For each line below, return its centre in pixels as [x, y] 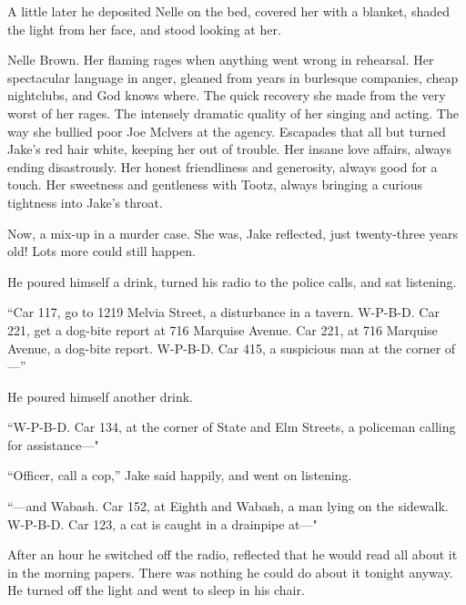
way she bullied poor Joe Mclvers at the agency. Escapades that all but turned [227, 131]
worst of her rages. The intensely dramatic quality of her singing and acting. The [233, 113]
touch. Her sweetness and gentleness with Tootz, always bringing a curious [215, 185]
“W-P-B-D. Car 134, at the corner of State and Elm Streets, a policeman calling [232, 427]
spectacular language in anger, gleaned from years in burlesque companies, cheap [233, 77]
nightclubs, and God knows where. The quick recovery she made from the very [227, 95]
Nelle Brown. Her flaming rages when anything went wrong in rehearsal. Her [221, 60]
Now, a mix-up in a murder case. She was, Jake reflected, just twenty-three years [233, 233]
